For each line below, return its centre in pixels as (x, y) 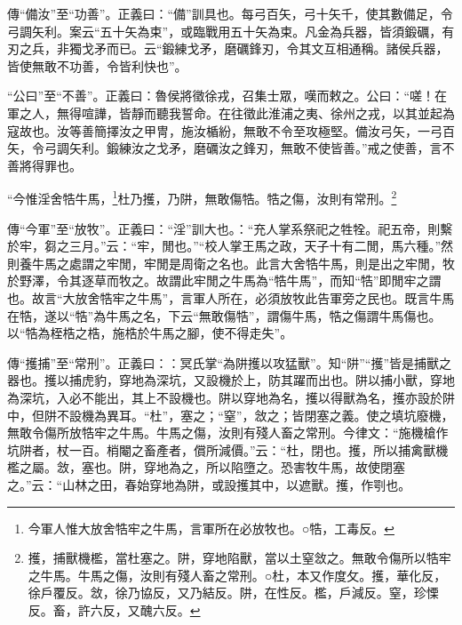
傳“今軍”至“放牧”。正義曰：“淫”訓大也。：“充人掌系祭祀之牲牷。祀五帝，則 (224, 228)
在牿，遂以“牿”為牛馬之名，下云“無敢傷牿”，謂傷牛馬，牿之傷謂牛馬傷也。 (224, 315)
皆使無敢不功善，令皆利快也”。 (97, 65)
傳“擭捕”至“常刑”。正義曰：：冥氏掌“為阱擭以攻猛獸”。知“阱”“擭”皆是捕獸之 (230, 362)
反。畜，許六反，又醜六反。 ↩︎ (114, 609)
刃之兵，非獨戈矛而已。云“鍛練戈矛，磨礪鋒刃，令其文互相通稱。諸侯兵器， (228, 48)
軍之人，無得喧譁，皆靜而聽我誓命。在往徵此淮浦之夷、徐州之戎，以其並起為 (231, 112)
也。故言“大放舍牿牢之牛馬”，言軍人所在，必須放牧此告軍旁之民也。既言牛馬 (231, 297)
